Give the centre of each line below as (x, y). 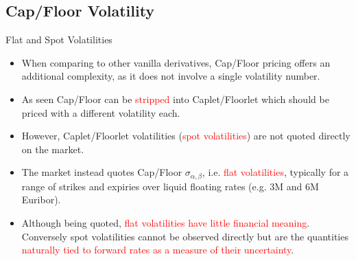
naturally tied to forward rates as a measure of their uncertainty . (158, 250)
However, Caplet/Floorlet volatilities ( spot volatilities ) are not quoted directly (186, 136)
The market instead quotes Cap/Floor (102, 172)
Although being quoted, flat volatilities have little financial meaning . (166, 223)
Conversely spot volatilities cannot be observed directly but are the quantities (185, 236)
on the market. (53, 149)
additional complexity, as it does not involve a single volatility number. (171, 76)
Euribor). (41, 200)
